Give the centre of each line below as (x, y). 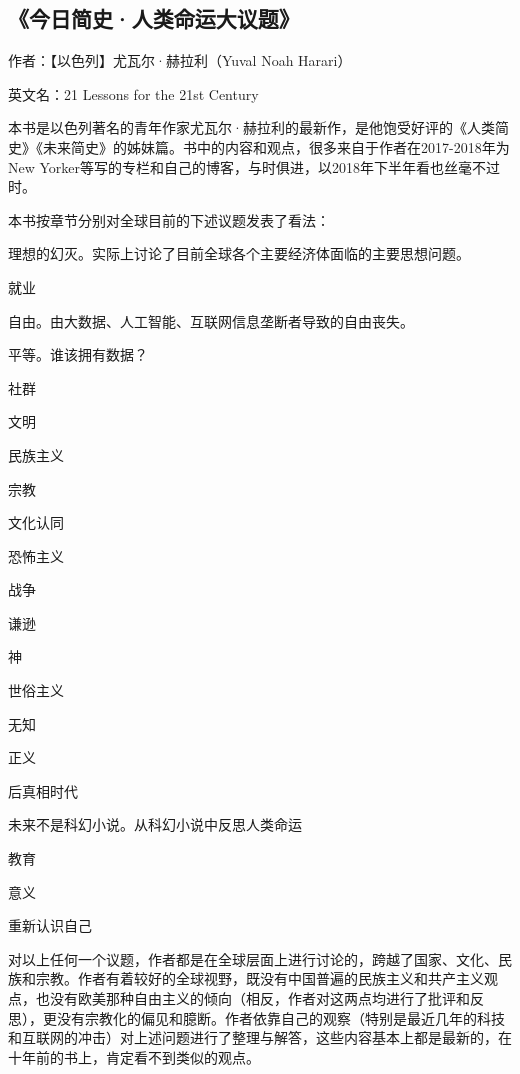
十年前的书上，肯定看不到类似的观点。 (134, 1056)
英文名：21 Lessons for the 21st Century (133, 93)
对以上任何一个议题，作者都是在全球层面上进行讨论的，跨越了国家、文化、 (253, 958)
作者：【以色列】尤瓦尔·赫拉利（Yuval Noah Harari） (180, 60)
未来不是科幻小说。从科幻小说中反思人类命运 (155, 824)
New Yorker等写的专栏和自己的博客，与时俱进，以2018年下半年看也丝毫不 (247, 166)
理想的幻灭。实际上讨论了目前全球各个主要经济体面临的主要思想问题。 (239, 253)
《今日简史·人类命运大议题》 (154, 18)
